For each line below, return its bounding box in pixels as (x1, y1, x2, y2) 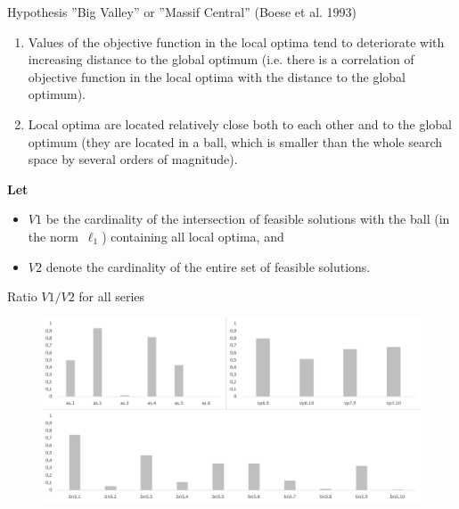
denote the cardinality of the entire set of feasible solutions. (45, 257, 371, 275)
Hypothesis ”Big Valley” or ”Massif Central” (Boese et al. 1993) (7, 3, 357, 21)
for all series (78, 287, 145, 306)
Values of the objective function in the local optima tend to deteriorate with (28, 32, 445, 51)
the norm (28, 226, 78, 245)
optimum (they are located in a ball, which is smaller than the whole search (28, 132, 443, 151)
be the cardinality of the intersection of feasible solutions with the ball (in (45, 209, 450, 228)
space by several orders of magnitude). (28, 150, 238, 168)
